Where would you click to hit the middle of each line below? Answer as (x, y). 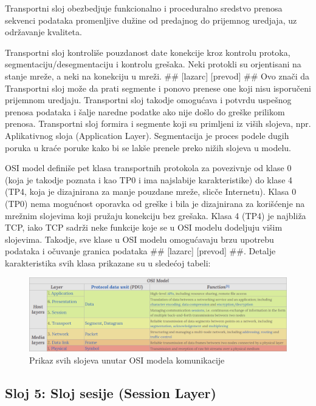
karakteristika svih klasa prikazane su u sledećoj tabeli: (108, 262)
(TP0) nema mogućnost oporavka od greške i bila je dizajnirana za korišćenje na (155, 203)
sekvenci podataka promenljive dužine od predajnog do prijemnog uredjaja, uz (151, 20)
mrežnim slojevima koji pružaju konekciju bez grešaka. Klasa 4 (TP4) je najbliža (156, 215)
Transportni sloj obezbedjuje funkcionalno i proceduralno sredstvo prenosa (144, 8)
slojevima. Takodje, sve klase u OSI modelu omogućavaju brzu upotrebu (139, 239)
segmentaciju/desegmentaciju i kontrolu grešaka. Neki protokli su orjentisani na (153, 64)
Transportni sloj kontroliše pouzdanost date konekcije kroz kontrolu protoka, (148, 52)
